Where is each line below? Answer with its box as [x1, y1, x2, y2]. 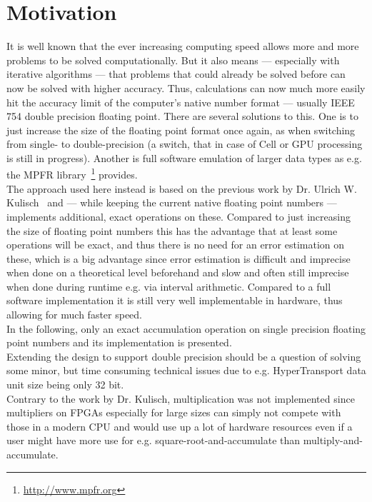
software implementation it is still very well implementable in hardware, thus [6, 293, 343, 308]
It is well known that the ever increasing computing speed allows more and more [6, 39, 359, 54]
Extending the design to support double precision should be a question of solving [6, 348, 361, 363]
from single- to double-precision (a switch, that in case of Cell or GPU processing [6, 136, 363, 151]
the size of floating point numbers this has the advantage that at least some [6, 223, 338, 238]
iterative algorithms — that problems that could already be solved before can [6, 66, 346, 81]
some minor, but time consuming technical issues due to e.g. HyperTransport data [6, 363, 366, 378]
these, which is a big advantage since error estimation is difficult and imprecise [6, 251, 351, 266]
